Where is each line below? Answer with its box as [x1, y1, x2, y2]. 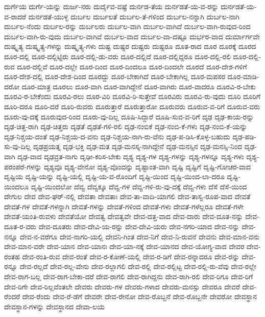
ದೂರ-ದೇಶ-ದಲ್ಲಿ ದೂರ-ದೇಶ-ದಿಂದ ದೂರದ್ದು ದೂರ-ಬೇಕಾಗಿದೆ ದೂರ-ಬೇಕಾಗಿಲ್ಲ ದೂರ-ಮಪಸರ [4, 71, 226, 82]
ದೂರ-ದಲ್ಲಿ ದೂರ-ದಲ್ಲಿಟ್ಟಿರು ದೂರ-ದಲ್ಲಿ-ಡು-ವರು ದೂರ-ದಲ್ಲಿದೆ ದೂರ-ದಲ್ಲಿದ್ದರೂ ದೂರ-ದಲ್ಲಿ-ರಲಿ [4, 51, 231, 61]
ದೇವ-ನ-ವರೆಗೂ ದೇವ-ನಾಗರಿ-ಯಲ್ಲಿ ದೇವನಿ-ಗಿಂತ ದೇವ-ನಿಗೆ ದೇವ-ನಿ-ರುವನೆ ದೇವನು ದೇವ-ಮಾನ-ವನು [20, 231, 259, 241]
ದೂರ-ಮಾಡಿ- [227, 71, 259, 82]
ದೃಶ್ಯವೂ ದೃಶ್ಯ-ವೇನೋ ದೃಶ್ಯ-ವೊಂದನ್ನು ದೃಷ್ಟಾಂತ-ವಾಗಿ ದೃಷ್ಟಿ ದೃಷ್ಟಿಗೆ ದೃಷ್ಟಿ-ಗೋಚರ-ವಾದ [44, 161, 251, 172]
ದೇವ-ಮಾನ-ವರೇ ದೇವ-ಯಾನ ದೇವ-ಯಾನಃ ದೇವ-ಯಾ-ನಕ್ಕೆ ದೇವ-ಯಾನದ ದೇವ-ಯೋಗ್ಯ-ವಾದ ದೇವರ [4, 241, 245, 252]
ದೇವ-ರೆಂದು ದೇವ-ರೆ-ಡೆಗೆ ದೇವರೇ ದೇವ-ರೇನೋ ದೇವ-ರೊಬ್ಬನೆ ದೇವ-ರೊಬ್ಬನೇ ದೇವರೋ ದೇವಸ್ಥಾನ [22, 291, 257, 302]
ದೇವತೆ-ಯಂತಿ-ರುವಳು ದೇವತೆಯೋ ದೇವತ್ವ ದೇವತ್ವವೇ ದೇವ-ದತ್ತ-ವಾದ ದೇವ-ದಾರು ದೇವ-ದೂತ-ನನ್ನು [4, 211, 243, 222]
